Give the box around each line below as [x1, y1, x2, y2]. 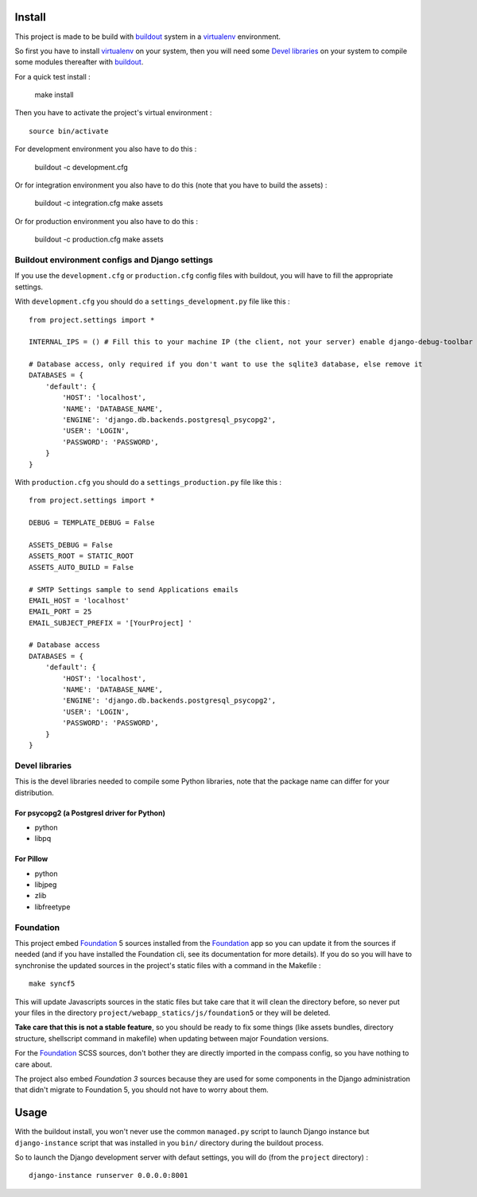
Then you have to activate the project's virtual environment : [14, 108, 212, 118]
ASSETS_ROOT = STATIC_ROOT [29, 552, 134, 560]
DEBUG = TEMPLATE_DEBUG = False [29, 518, 155, 528]
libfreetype [34, 902, 71, 912]
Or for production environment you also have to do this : [14, 216, 199, 226]
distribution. [14, 788, 55, 797]
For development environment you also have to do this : [14, 144, 197, 154]
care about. [14, 1059, 52, 1069]
